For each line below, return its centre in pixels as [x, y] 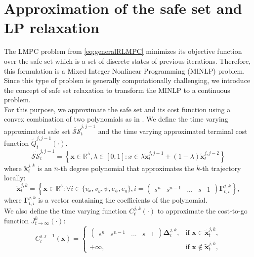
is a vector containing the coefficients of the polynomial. [123, 199]
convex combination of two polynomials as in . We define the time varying [116, 119]
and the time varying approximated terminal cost [173, 131]
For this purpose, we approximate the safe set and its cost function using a [117, 109]
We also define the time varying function [65, 210]
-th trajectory [220, 168]
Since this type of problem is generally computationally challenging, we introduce [127, 80]
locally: [15, 177]
